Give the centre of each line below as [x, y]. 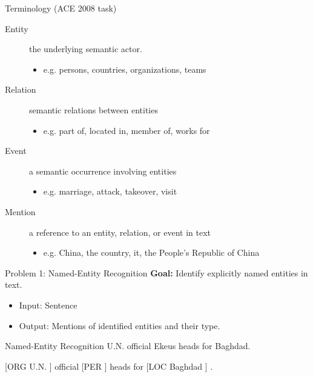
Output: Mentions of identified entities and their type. [120, 325]
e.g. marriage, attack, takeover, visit [110, 191]
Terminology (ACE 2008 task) [61, 8]
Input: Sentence [48, 305]
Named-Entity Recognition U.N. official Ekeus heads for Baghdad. [128, 346]
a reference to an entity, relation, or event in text [120, 232]
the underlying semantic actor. [86, 49]
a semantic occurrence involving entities [103, 171]
